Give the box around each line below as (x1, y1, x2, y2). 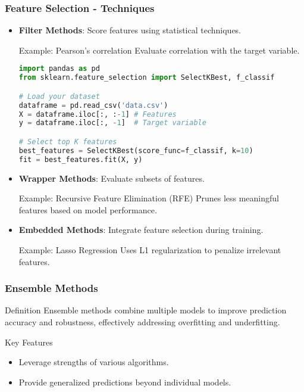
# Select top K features (18, 137, 117, 146)
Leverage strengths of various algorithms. (18, 356, 169, 368)
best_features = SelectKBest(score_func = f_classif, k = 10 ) (18, 146, 253, 155)
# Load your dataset (18, 92, 100, 101)
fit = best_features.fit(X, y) (18, 155, 143, 164)
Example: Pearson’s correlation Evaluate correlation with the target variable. (18, 43, 300, 56)
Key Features (5, 335, 53, 348)
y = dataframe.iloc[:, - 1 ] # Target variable (18, 119, 206, 127)
